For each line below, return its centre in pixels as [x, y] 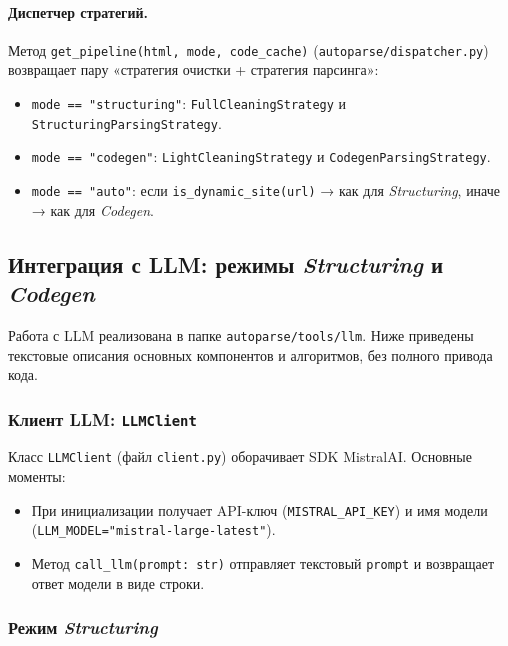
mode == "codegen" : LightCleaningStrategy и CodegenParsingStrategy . [261, 156]
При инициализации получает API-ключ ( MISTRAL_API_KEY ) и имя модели [259, 509]
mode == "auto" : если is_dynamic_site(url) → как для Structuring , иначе [266, 190]
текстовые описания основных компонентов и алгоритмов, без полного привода [250, 354]
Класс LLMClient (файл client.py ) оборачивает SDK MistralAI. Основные [240, 456]
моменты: [37, 476]
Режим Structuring [83, 627]
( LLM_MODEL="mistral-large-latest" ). [153, 529]
